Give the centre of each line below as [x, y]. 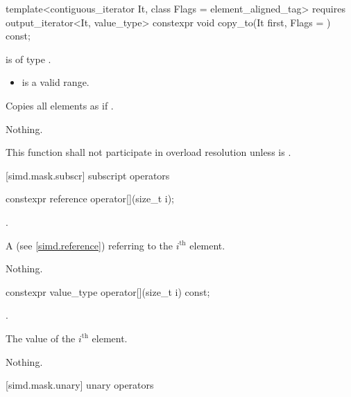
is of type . [28, 59]
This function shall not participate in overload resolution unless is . [148, 152]
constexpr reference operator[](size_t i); [90, 198]
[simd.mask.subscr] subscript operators [88, 175]
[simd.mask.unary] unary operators [80, 385]
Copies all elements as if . [60, 105]
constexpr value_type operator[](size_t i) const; [108, 291]
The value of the [41, 338]
